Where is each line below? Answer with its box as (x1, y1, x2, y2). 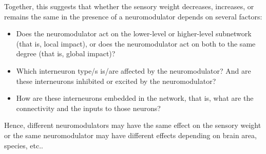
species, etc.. (4, 140, 43, 150)
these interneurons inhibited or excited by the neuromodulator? (16, 75, 216, 86)
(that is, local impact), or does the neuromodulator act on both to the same (16, 38, 256, 49)
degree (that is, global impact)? (16, 48, 116, 59)
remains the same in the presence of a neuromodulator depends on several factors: (4, 11, 262, 21)
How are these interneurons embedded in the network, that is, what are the (16, 93, 254, 103)
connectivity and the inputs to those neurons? (16, 102, 161, 113)
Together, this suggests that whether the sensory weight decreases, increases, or (4, 1, 254, 11)
